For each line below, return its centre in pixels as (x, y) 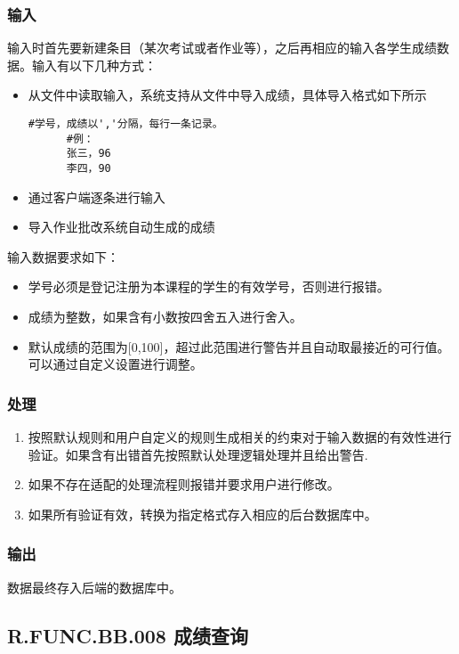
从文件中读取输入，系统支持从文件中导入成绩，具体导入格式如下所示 (227, 95)
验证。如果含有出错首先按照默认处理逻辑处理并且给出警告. (198, 454)
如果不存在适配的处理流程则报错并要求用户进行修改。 (184, 484)
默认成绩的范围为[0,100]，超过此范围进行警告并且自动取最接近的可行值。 (239, 346)
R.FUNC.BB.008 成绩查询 (128, 635)
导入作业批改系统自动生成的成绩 (121, 227)
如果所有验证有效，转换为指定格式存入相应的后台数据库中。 (202, 514)
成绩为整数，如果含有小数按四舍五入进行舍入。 (165, 316)
